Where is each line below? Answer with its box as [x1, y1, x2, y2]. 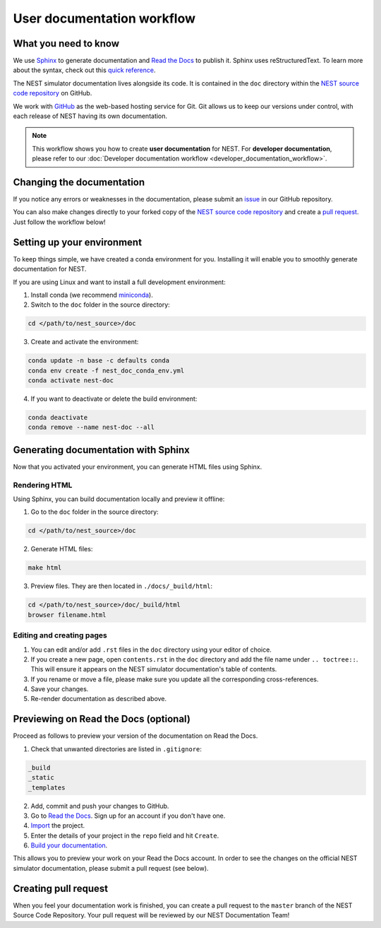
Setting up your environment [13, 236, 143, 248]
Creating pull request [13, 882, 109, 894]
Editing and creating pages [13, 630, 107, 640]
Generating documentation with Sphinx [13, 444, 190, 456]
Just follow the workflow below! [13, 218, 106, 226]
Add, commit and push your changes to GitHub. [30, 801, 169, 810]
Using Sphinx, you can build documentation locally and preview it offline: [13, 495, 225, 503]
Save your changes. [30, 685, 89, 693]
